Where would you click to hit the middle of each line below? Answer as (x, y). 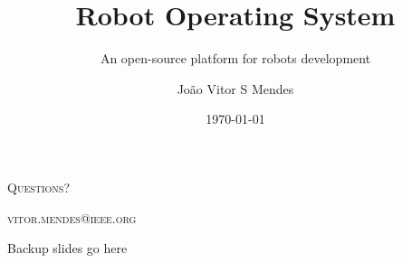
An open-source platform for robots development (235, 58)
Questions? (39, 187)
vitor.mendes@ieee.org (72, 217)
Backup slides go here (67, 248)
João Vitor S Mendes (235, 88)
